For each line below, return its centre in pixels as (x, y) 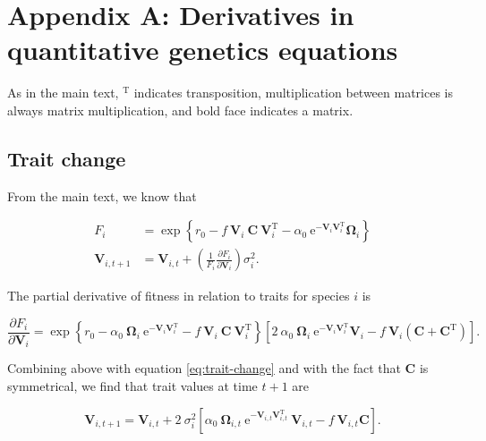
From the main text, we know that (102, 195)
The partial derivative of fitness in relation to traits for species (179, 296)
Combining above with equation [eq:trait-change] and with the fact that (204, 368)
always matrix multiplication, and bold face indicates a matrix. (180, 110)
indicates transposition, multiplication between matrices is (294, 93)
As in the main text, (63, 93)
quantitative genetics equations (203, 50)
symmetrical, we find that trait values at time (132, 386)
